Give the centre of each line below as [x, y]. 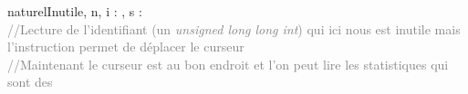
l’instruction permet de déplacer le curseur [126, 47]
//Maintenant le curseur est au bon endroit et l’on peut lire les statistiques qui [228, 64]
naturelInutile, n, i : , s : [75, 11]
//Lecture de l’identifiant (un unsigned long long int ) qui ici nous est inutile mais [234, 28]
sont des [30, 82]
